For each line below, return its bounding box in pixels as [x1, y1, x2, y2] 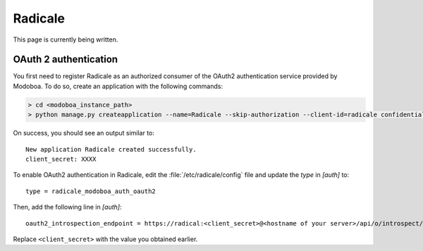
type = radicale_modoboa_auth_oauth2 [25, 187, 157, 195]
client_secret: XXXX [25, 155, 97, 163]
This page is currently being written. [13, 35, 118, 44]
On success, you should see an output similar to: [13, 129, 155, 137]
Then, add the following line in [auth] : [13, 203, 122, 212]
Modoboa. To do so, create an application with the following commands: [13, 82, 223, 90]
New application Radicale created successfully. [25, 145, 197, 153]
